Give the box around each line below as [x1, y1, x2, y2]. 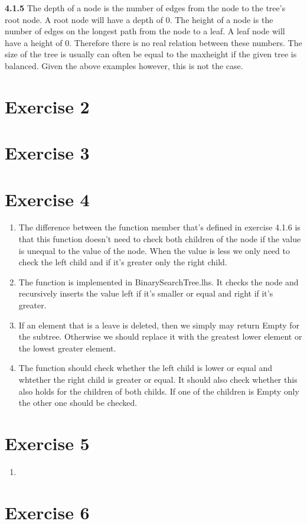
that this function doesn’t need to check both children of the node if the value [18, 233, 301, 245]
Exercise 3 [5, 141, 90, 165]
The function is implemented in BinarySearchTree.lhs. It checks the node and [18, 275, 299, 288]
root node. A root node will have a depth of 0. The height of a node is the [5, 13, 273, 25]
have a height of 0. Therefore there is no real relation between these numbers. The [5, 36, 302, 48]
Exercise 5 [5, 431, 90, 455]
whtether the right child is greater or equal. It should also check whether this [18, 373, 298, 385]
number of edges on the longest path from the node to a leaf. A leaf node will [5, 25, 285, 37]
